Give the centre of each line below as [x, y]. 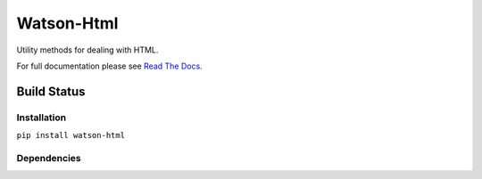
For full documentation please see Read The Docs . [109, 66]
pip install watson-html [71, 135]
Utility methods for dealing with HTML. [87, 50]
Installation [42, 118]
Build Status [51, 91]
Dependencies [49, 158]
